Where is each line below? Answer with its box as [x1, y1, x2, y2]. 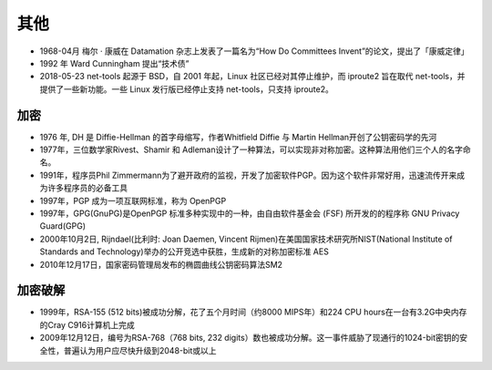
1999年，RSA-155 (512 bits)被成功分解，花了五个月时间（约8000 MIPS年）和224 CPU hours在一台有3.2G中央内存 [39, 306, 467, 318]
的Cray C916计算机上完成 [39, 319, 136, 330]
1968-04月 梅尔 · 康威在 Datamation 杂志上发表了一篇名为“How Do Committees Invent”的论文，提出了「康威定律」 [39, 46, 469, 57]
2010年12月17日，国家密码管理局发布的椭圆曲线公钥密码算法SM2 [39, 259, 282, 270]
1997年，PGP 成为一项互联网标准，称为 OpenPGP [39, 195, 227, 206]
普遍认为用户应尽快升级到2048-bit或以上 [63, 344, 218, 355]
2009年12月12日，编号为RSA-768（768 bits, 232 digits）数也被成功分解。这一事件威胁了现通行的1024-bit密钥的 [39, 333, 460, 344]
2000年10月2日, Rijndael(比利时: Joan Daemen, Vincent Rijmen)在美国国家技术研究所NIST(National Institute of [39, 233, 453, 244]
